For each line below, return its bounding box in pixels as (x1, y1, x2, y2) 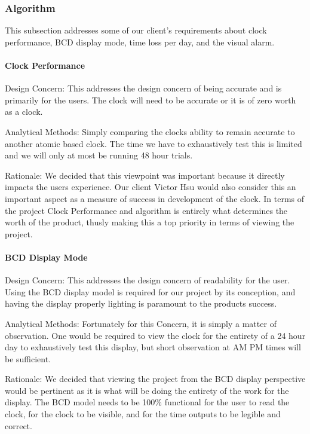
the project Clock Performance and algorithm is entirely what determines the (5, 204, 288, 216)
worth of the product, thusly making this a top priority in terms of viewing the (5, 216, 294, 228)
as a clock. (5, 105, 43, 118)
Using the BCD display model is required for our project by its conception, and (5, 285, 296, 298)
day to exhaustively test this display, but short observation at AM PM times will (5, 341, 301, 353)
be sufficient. (5, 352, 51, 365)
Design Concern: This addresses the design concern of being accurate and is (5, 82, 282, 94)
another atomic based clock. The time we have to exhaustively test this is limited (5, 137, 302, 149)
